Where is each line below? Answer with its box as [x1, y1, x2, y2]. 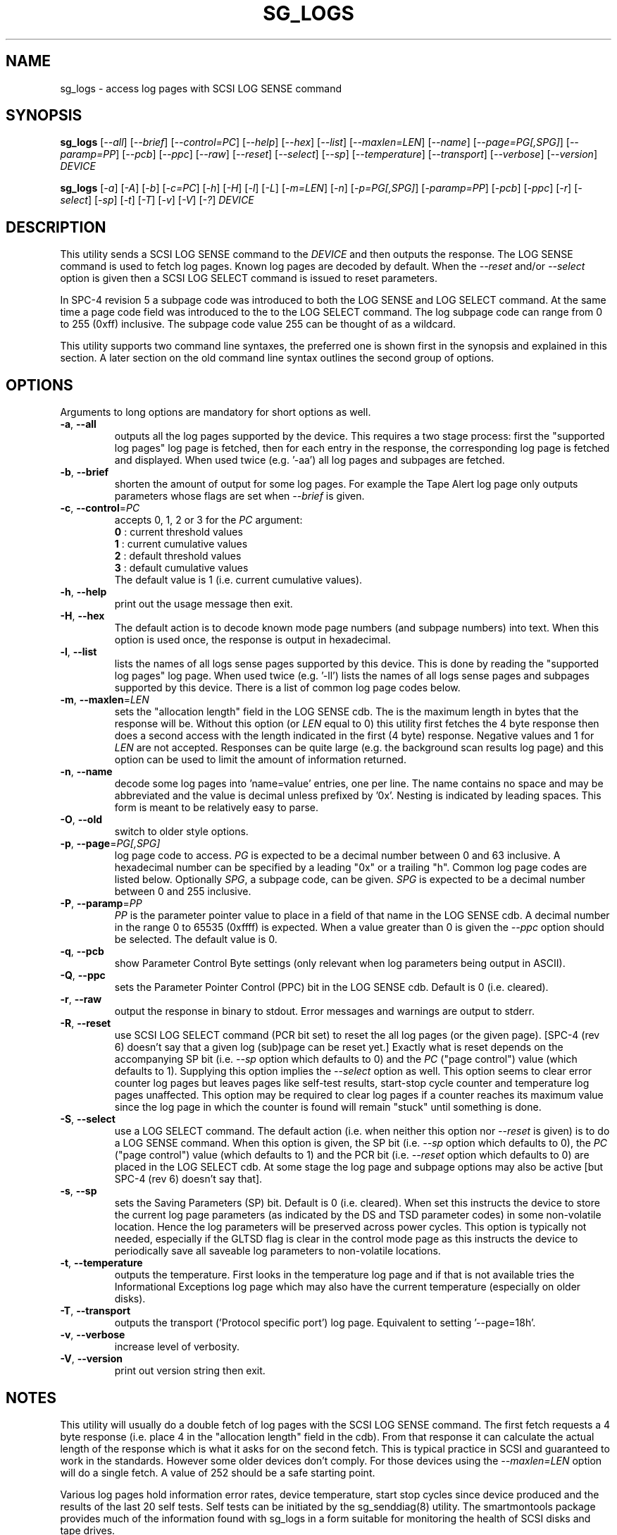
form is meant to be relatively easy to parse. [114, 801, 319, 814]
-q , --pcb [60, 945, 104, 958]
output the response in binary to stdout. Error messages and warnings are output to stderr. [114, 1005, 535, 1018]
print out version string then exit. [114, 1364, 266, 1377]
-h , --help [60, 586, 107, 598]
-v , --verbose [60, 1329, 125, 1341]
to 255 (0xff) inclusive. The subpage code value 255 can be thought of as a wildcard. [60, 318, 456, 331]
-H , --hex [60, 610, 105, 622]
